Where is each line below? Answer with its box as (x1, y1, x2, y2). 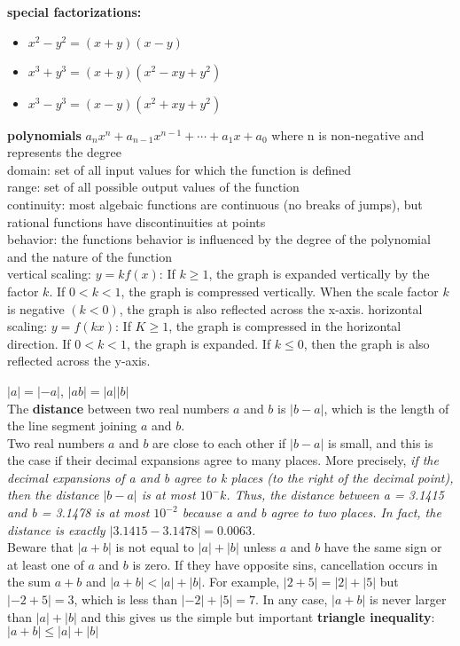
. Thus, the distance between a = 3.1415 (226, 485, 444, 504)
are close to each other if (152, 433, 286, 452)
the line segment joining (7, 416, 137, 435)
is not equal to (115, 538, 194, 556)
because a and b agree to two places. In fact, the (182, 503, 441, 522)
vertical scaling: (7, 264, 92, 283)
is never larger (370, 590, 447, 609)
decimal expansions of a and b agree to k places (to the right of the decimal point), (7, 468, 454, 486)
